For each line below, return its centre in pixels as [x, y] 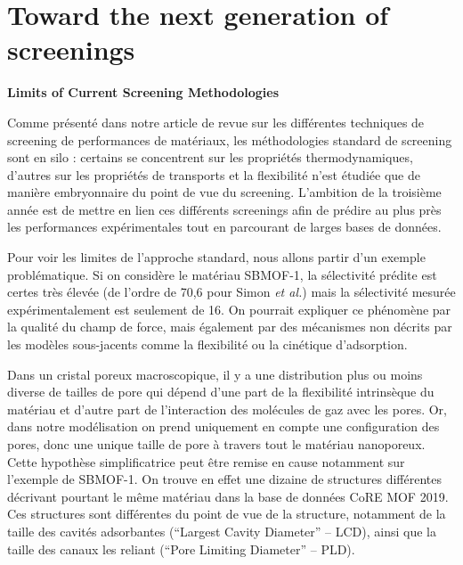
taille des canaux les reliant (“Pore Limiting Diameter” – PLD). [181, 549]
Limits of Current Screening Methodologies [143, 92]
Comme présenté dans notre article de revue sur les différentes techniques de [216, 122]
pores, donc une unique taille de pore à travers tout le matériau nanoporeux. [216, 444]
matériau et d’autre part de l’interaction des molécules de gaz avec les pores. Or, [227, 409]
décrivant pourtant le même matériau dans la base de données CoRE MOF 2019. [228, 496]
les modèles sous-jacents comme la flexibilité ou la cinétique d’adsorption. [207, 344]
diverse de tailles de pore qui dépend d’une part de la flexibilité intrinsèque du [221, 392]
